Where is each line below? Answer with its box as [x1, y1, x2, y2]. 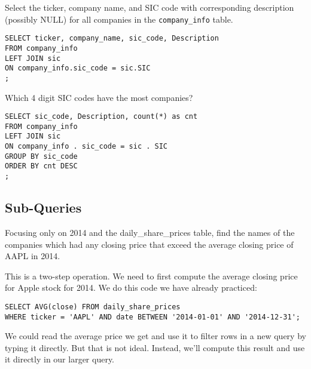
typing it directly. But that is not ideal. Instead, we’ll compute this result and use [5, 341, 305, 353]
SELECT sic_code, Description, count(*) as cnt [5, 112, 198, 121]
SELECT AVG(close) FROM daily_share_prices [5, 302, 181, 311]
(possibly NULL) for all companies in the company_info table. [5, 13, 233, 25]
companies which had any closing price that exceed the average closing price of [5, 238, 294, 250]
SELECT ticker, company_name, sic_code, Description [5, 34, 219, 43]
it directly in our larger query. [5, 353, 115, 365]
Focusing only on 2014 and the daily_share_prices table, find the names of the [5, 226, 295, 238]
